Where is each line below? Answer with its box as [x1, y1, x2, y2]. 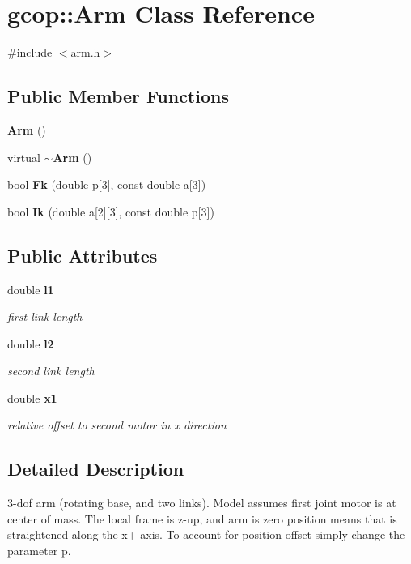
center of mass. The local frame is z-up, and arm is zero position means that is [7, 510, 397, 527]
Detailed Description [7, 456, 184, 481]
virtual [7, 148, 40, 165]
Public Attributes [7, 242, 158, 267]
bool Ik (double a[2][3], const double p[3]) [7, 203, 214, 220]
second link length [7, 362, 95, 379]
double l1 [7, 280, 54, 297]
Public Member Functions [7, 83, 229, 109]
